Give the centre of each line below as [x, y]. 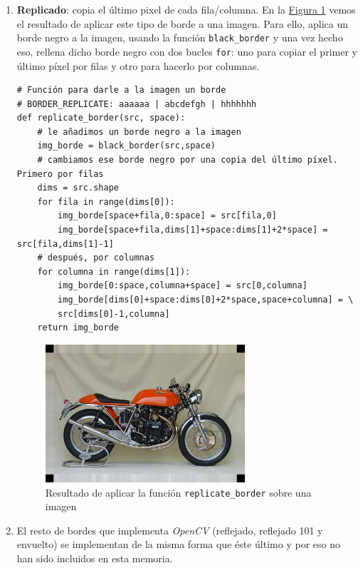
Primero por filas [60, 174]
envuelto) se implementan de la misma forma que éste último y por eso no [178, 544]
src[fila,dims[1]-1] [65, 244]
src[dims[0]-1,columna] [114, 314]
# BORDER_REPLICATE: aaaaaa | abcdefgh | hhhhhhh [137, 104]
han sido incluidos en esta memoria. [95, 558]
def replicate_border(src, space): [101, 118]
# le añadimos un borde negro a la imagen [139, 132]
